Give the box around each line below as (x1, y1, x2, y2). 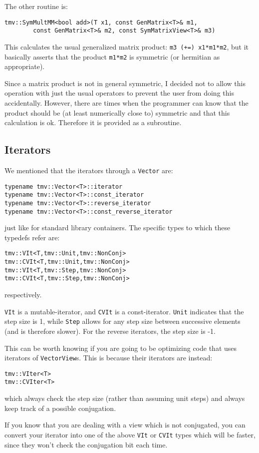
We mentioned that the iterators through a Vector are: (4, 165, 173, 175)
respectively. (4, 289, 42, 300)
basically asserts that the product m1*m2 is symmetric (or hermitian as (4, 51, 220, 62)
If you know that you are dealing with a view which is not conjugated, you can (4, 419, 246, 430)
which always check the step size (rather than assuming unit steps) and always (4, 393, 245, 403)
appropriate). (4, 61, 45, 72)
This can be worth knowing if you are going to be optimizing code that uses (4, 342, 237, 353)
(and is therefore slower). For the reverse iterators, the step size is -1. (4, 325, 216, 336)
